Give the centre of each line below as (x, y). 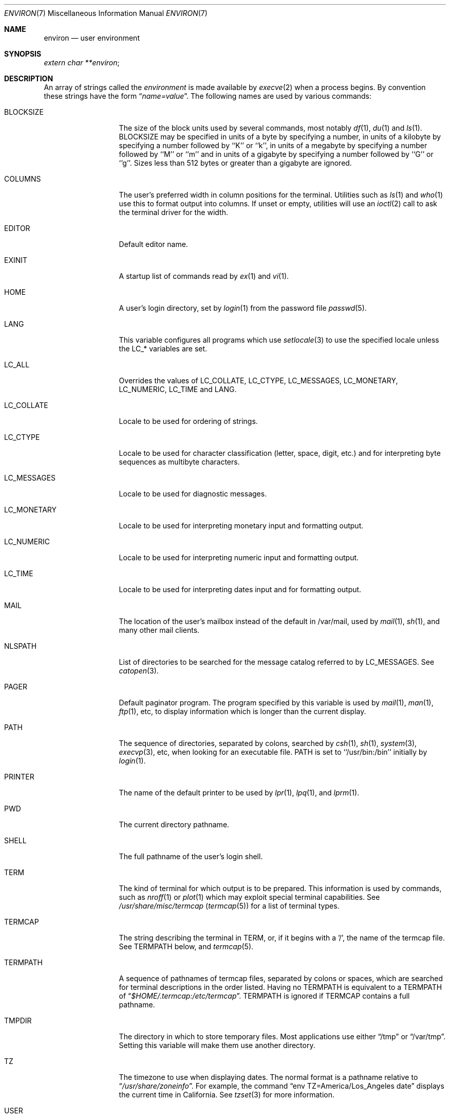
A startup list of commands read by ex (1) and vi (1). (204, 276)
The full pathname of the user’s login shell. (191, 856)
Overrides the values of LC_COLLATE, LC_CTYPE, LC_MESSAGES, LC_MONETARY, (258, 380)
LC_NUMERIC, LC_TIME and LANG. (178, 389)
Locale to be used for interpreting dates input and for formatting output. (240, 589)
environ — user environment (92, 38)
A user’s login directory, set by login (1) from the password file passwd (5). (243, 308)
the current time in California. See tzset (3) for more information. (227, 1095)
